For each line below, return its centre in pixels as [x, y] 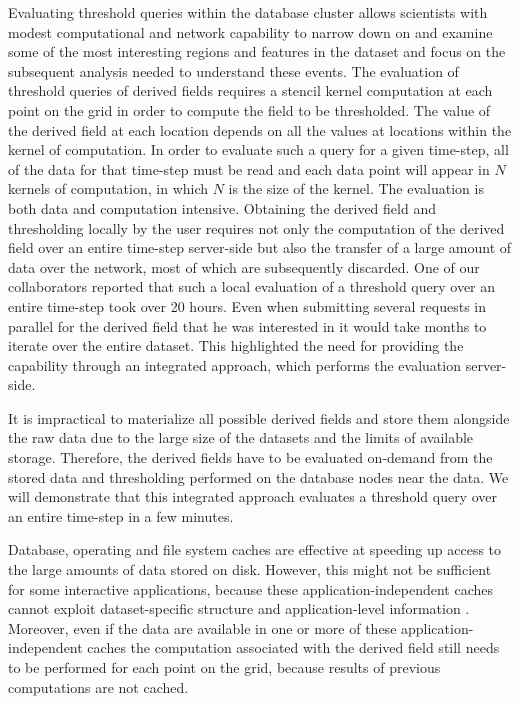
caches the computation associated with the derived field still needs [293, 647]
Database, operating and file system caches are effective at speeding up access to [255, 549]
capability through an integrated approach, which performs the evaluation [234, 364]
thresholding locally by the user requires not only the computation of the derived [256, 227]
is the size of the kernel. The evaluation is [356, 188]
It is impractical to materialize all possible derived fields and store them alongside [259, 417]
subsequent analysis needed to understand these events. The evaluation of [233, 70]
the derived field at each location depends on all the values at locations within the [260, 129]
